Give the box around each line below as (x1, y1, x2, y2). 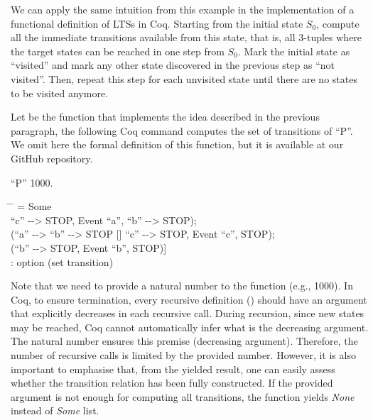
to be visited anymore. (11, 85, 109, 100)
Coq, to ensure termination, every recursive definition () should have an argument (11, 292, 367, 306)
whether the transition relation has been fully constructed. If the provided (11, 375, 333, 390)
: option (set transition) (11, 254, 114, 269)
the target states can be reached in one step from (11, 43, 225, 58)
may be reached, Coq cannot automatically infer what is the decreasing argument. (11, 319, 369, 334)
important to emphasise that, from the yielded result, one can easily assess (11, 361, 335, 376)
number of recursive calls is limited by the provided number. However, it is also (11, 348, 356, 363)
